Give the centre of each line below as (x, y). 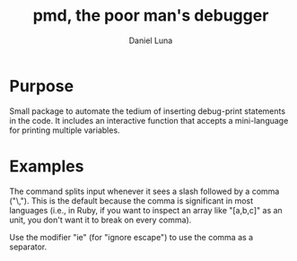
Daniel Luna (151, 40)
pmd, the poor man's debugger (151, 16)
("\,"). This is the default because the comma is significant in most (131, 200)
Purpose (42, 86)
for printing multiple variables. (65, 130)
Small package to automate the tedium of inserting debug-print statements (147, 111)
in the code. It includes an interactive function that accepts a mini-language (149, 120)
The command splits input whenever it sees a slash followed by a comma (144, 191)
